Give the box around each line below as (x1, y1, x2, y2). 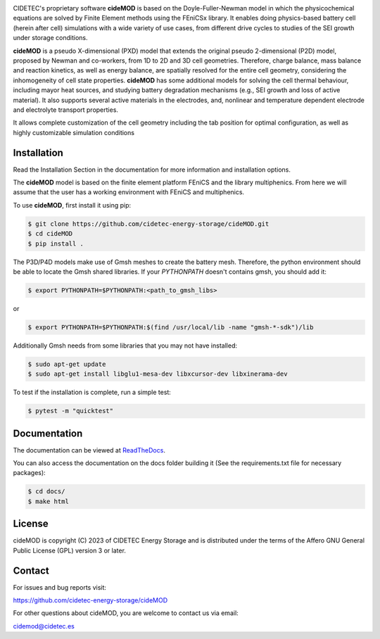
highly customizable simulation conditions (13, 128, 135, 137)
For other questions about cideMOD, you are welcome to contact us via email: (13, 609, 239, 617)
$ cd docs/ (27, 488, 65, 495)
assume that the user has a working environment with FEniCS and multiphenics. (13, 188, 245, 196)
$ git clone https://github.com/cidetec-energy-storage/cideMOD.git (27, 220, 270, 228)
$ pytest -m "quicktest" (27, 407, 114, 415)
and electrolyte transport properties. (13, 106, 119, 114)
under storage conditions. (13, 34, 88, 42)
